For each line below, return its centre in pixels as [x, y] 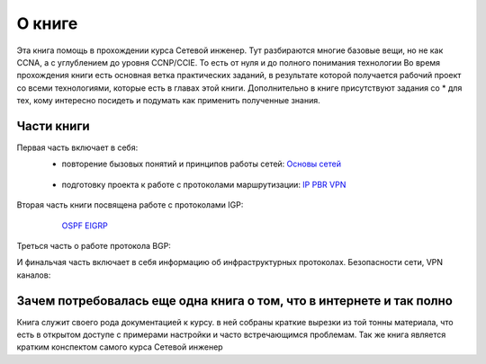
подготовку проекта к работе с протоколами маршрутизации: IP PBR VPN [204, 184]
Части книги [53, 126]
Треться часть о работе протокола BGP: [94, 245]
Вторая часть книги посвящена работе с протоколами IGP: [130, 205]
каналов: [34, 275]
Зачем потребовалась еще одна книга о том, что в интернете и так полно [235, 301]
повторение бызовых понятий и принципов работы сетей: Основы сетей [202, 164]
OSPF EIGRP [85, 226]
